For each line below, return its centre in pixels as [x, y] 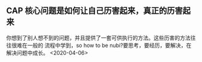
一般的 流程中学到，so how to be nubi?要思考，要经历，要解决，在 [109, 45]
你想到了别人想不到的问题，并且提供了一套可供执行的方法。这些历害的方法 [98, 37]
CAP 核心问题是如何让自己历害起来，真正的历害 [95, 11]
